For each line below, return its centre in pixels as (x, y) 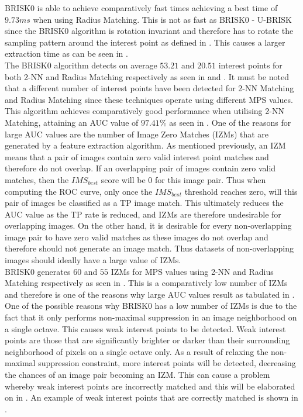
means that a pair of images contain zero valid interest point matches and (137, 156)
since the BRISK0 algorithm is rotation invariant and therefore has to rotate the (149, 31)
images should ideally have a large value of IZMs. (93, 260)
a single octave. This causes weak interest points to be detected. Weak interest (145, 328)
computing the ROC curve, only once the (79, 191)
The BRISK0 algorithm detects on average (81, 65)
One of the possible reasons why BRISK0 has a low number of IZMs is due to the (151, 306)
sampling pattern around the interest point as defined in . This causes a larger (145, 42)
